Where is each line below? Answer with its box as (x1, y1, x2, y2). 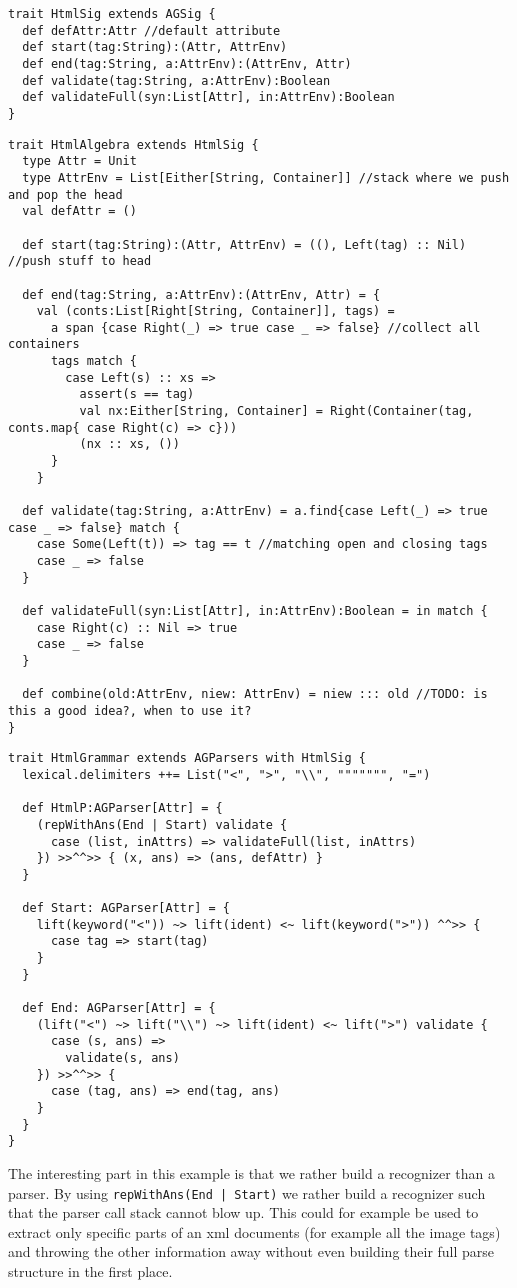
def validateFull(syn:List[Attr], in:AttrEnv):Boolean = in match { (22, 603, 488, 618)
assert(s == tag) (79, 387, 195, 402)
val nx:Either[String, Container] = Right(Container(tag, (79, 404, 474, 419)
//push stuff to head (8, 254, 152, 269)
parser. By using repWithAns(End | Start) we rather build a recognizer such (8, 1182, 486, 1203)
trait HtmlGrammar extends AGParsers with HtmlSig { (8, 751, 366, 766)
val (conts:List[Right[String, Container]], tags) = (36, 304, 395, 319)
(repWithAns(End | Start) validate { (36, 817, 288, 832)
